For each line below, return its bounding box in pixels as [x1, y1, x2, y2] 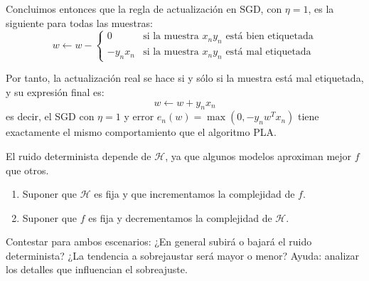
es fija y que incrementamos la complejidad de [94, 186, 295, 201]
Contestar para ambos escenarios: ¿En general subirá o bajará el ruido [6, 234, 312, 249]
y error [124, 109, 154, 124]
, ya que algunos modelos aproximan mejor [165, 148, 352, 163]
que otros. [6, 162, 49, 177]
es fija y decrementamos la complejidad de [88, 210, 272, 225]
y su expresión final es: [6, 84, 105, 99]
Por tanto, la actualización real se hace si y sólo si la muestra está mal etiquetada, [6, 70, 364, 85]
